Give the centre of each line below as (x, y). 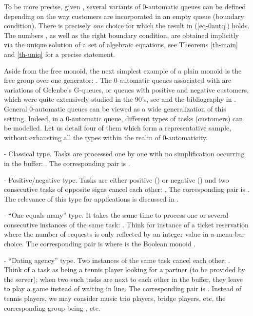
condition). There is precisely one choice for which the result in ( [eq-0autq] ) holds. (127, 26)
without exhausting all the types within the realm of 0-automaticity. (106, 137)
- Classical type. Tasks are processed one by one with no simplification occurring (124, 154)
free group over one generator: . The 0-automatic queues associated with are (118, 80)
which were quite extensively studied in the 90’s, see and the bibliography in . (120, 99)
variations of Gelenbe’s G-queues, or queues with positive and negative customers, (126, 89)
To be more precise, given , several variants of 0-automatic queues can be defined (125, 6)
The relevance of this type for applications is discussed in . (91, 198)
